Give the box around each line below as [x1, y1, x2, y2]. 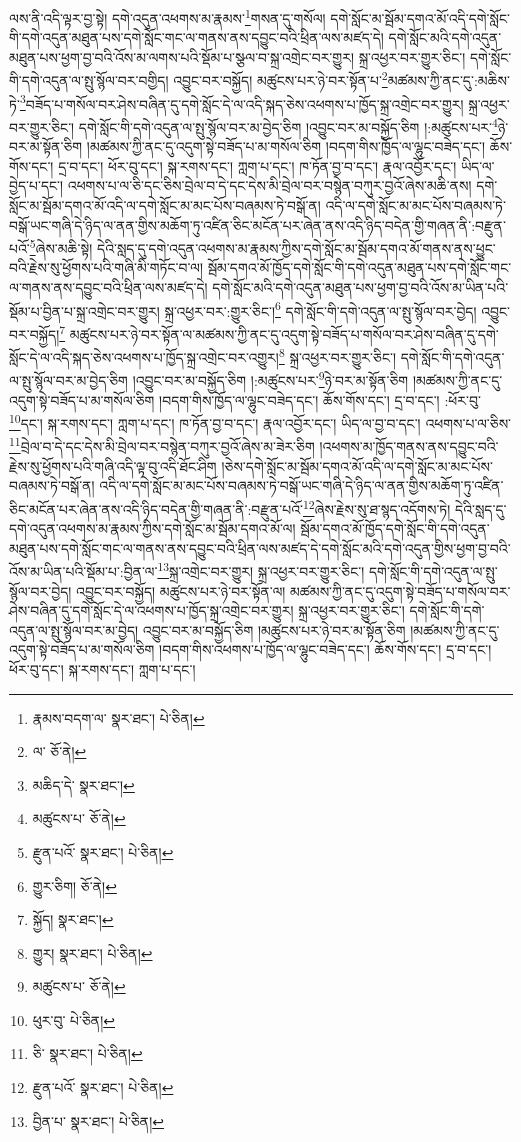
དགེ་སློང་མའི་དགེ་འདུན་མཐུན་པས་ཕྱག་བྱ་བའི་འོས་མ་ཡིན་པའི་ [212, 277, 509, 297]
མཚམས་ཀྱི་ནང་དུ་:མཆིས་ [387, 70, 510, 91]
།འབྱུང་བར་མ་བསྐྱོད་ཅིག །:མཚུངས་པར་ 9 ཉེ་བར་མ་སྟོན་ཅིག [132, 367, 409, 390]
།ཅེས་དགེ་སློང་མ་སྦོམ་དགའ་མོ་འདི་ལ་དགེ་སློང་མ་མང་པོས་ [221, 455, 493, 476]
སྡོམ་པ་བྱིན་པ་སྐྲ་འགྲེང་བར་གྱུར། [9, 300, 160, 321]
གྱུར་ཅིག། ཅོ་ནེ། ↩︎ [32, 875, 117, 896]
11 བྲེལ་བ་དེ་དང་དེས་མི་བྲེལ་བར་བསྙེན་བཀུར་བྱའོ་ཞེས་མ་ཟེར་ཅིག [9, 433, 315, 457]
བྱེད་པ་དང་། [9, 175, 64, 196]
